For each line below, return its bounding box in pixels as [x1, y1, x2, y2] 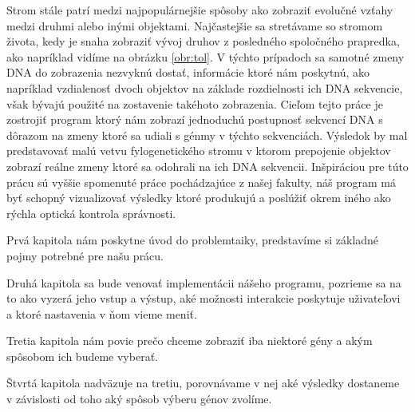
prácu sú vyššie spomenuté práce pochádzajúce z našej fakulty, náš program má [6, 173, 396, 190]
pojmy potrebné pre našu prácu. [6, 247, 164, 263]
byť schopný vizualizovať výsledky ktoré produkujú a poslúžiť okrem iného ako [6, 189, 391, 206]
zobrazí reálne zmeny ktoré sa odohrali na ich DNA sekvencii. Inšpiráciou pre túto [6, 157, 409, 174]
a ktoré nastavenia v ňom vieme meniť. [6, 305, 197, 322]
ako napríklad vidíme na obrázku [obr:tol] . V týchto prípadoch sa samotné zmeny [6, 48, 405, 65]
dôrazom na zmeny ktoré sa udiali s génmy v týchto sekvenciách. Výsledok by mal [6, 126, 408, 143]
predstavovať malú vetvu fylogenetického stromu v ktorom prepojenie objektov [6, 142, 391, 159]
